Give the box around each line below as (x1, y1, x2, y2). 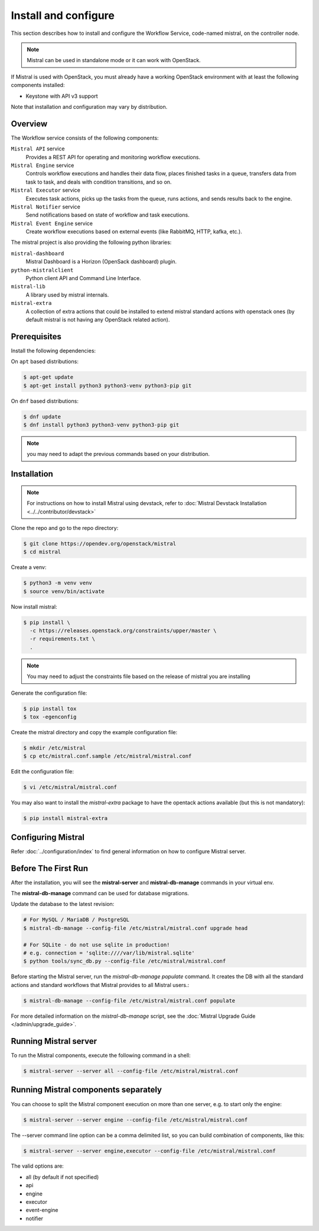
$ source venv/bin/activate (23, 588, 105, 594)
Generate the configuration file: (11, 689, 87, 696)
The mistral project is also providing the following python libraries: (11, 239, 172, 246)
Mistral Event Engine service (11, 220, 93, 227)
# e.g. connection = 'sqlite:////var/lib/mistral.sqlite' (23, 950, 195, 956)
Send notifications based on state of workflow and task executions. (25, 211, 190, 218)
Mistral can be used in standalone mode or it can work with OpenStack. (27, 57, 201, 64)
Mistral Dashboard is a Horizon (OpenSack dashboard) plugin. (25, 258, 177, 265)
